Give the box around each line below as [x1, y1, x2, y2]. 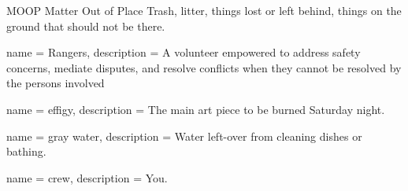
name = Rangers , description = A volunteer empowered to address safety [6, 44, 361, 61]
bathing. [6, 143, 46, 160]
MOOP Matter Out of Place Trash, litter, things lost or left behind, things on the [6, 2, 402, 18]
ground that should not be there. [6, 17, 165, 34]
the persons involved [6, 75, 105, 91]
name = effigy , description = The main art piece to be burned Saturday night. [6, 101, 385, 117]
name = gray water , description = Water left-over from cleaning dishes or [6, 127, 362, 144]
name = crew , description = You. [6, 169, 168, 185]
